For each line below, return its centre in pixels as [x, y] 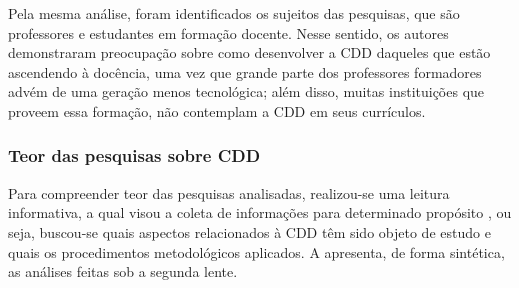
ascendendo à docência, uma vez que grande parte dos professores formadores [245, 71]
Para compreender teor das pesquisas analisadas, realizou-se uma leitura [229, 192]
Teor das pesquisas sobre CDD [134, 155]
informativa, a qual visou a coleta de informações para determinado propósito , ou [260, 212]
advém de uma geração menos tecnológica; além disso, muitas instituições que [246, 91]
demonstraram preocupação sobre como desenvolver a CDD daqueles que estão [249, 52]
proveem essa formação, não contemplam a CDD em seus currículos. [217, 110]
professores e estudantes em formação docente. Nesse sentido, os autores [228, 32]
